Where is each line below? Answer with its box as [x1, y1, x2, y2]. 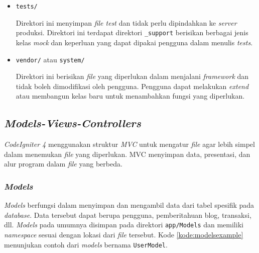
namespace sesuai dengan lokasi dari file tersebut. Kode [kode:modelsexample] [4, 229, 243, 239]
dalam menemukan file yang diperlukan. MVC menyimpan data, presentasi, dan [4, 148, 250, 159]
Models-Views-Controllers [4, 115, 141, 131]
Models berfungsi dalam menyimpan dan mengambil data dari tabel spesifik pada [4, 200, 254, 210]
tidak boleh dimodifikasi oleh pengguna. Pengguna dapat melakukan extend [16, 80, 249, 91]
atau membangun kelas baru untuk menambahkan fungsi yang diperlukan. [16, 91, 245, 101]
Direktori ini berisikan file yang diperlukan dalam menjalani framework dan [16, 71, 249, 81]
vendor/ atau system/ [16, 54, 85, 64]
